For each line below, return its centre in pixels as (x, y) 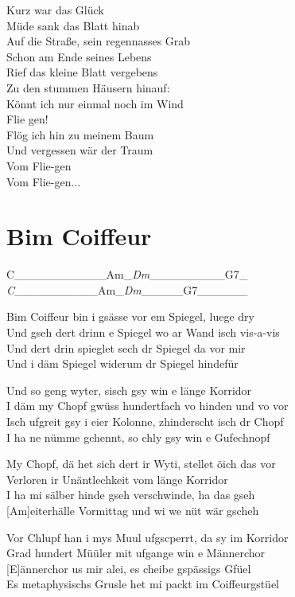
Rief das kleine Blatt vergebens (82, 72)
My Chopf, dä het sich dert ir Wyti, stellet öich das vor (141, 464)
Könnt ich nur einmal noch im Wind (95, 103)
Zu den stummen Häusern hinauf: (88, 87)
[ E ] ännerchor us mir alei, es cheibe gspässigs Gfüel (129, 568)
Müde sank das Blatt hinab (73, 25)
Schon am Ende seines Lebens (79, 56)
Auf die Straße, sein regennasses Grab (99, 41)
